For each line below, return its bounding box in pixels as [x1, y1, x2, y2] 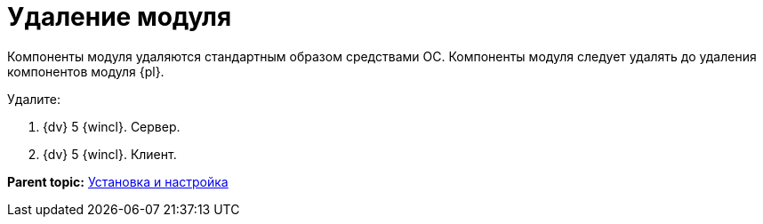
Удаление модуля [7, 2, 232, 32]
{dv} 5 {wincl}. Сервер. [43, 118, 181, 134]
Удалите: [7, 91, 61, 107]
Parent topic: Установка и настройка [7, 173, 229, 189]
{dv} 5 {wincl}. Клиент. [43, 146, 177, 162]
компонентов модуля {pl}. [7, 63, 165, 79]
